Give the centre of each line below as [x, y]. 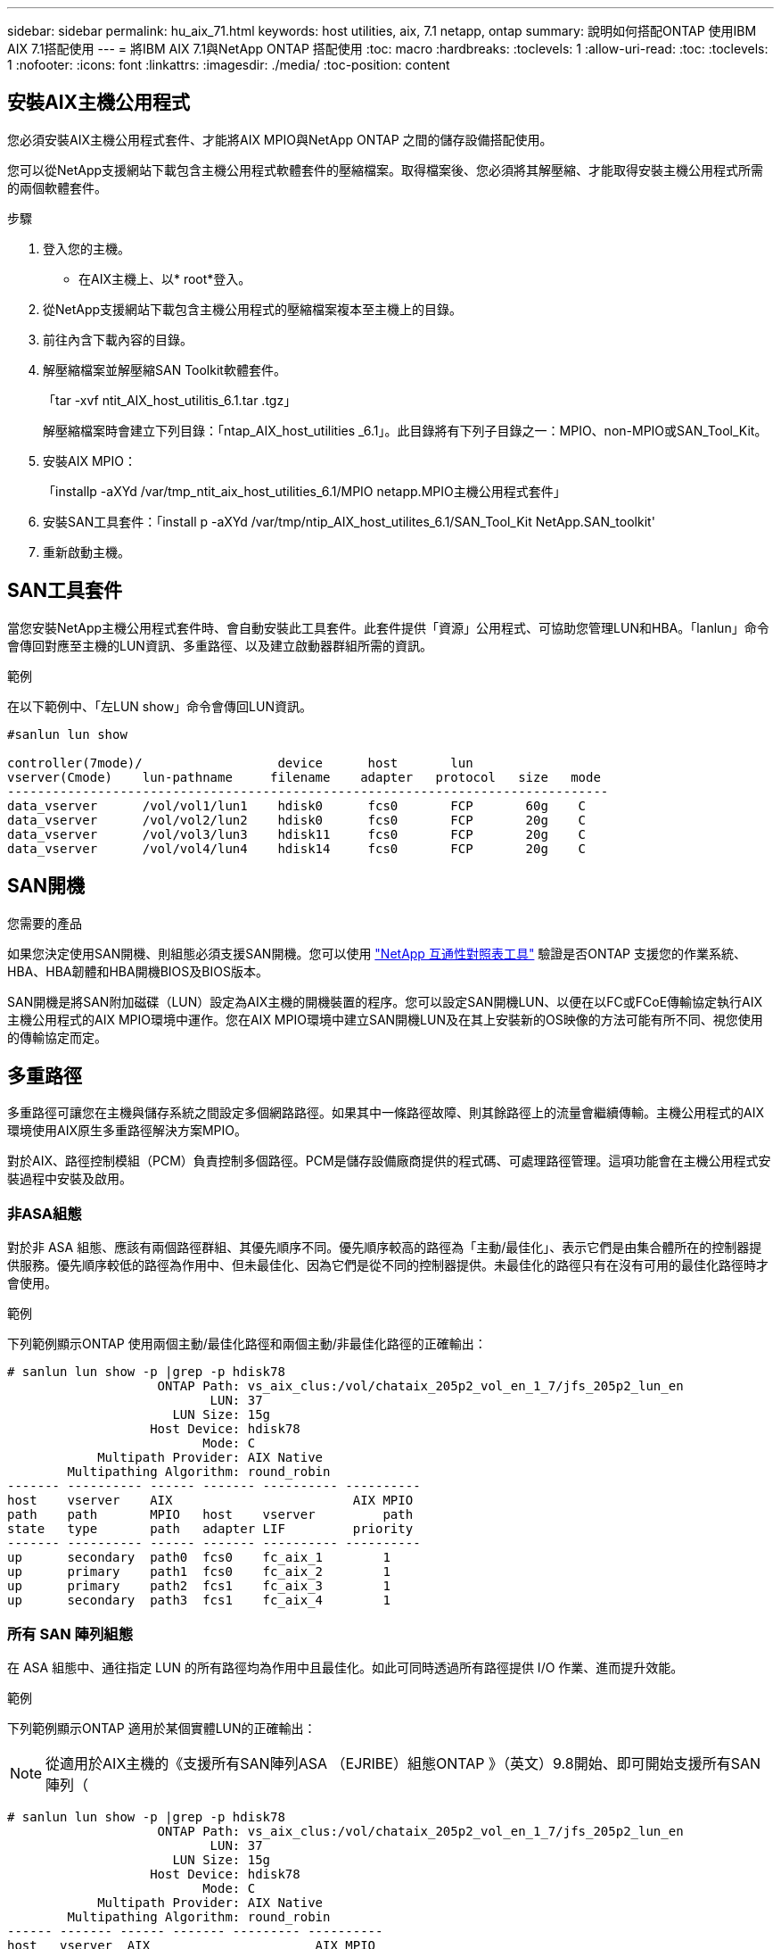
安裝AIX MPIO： [90, 460]
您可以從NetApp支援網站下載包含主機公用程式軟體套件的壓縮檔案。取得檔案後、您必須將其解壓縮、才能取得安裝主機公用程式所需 [386, 170]
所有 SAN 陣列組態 [70, 1634]
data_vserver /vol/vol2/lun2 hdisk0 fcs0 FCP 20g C [297, 820]
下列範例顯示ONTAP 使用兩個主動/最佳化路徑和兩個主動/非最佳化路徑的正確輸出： [247, 1344]
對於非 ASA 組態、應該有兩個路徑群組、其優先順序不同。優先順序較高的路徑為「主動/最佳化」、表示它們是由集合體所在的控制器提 [385, 1248]
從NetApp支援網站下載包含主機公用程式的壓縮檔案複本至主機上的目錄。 [253, 309]
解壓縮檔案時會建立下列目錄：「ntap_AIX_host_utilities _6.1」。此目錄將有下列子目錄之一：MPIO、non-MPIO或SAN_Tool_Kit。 [405, 430]
